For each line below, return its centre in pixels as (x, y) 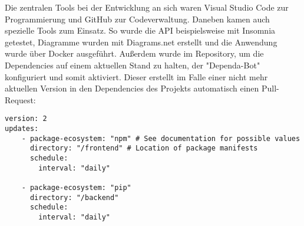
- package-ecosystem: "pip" (76, 187)
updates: (22, 129)
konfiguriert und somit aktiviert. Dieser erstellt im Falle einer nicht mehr (136, 76)
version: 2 (26, 119)
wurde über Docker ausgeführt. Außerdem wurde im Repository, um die (134, 53)
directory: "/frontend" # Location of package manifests (144, 148)
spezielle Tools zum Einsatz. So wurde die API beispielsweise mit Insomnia (140, 30)
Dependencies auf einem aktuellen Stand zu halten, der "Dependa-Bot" (133, 65)
